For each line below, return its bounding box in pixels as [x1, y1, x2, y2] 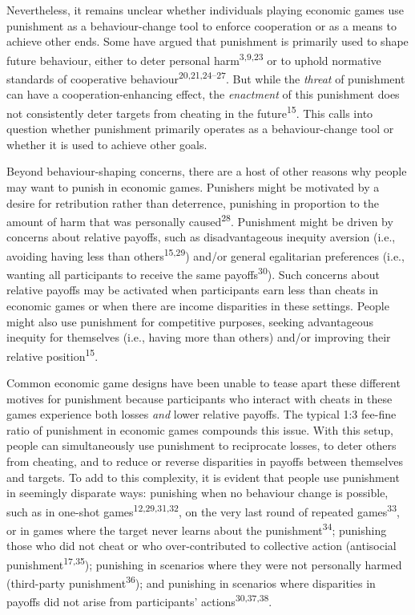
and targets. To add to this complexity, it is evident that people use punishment [6, 468, 400, 485]
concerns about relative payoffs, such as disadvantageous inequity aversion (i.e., [6, 229, 396, 245]
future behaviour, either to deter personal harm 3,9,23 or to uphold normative [6, 49, 381, 68]
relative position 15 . [6, 345, 99, 364]
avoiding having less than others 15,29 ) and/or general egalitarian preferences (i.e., [6, 245, 405, 264]
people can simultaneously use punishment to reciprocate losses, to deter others [6, 437, 397, 454]
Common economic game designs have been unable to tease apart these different [6, 374, 401, 391]
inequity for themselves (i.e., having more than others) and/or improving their [6, 329, 391, 346]
